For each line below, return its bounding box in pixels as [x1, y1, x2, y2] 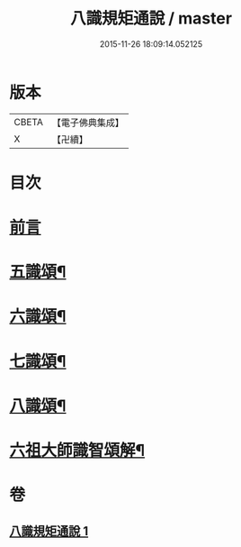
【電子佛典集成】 [51, 116, 124, 129]
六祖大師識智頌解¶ [9, 441, 146, 460]
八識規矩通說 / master [70, 8, 232, 29]
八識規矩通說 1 [9, 524, 89, 539]
